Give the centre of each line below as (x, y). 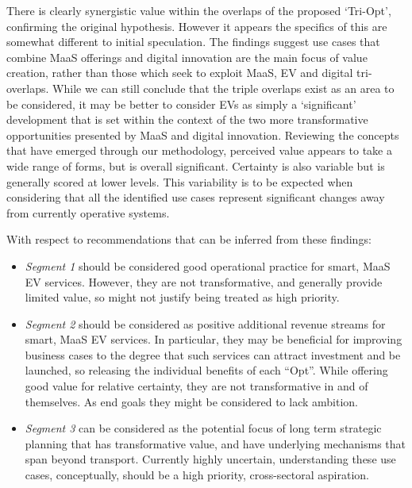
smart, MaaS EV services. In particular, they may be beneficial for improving (214, 339)
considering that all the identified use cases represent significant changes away (196, 197)
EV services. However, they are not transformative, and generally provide (204, 281)
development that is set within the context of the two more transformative (187, 119)
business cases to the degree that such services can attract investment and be (213, 354)
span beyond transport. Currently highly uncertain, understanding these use (210, 459)
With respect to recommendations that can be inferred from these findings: (189, 239)
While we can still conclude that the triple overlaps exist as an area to (223, 88)
